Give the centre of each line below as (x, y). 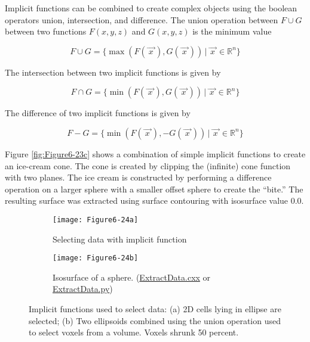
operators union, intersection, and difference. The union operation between (142, 19)
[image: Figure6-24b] (96, 258)
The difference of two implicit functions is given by (98, 113)
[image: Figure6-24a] (96, 220)
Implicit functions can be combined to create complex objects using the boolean (151, 8)
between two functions (46, 31)
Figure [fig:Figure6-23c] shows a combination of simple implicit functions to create (155, 153)
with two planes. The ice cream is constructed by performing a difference (138, 177)
